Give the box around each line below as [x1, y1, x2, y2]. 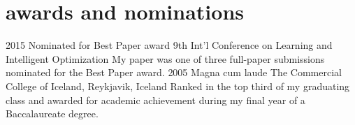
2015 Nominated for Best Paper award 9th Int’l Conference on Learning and [6, 38, 333, 52]
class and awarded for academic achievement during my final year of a [6, 92, 305, 107]
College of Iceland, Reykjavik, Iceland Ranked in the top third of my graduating [6, 78, 350, 93]
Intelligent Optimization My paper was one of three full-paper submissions [6, 51, 325, 66]
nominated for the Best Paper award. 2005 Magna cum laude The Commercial [6, 65, 342, 80]
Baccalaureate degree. [6, 106, 99, 121]
